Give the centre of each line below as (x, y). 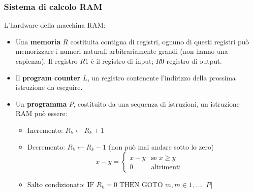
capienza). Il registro (47, 61)
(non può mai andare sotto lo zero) (161, 146)
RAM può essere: (41, 113)
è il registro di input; (122, 61)
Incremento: (45, 130)
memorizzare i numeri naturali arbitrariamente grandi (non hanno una (122, 51)
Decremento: (46, 146)
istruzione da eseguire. (49, 87)
